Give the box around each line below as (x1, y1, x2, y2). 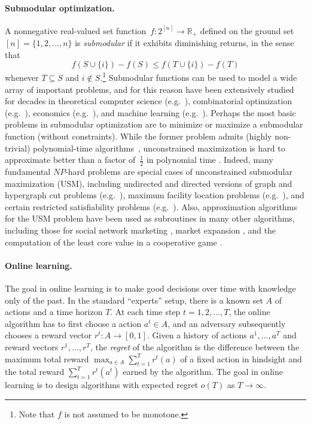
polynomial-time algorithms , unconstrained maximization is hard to (33, 141, 285, 154)
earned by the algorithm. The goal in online (123, 365, 283, 378)
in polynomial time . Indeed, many (146, 153, 273, 166)
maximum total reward (5, 352, 89, 365)
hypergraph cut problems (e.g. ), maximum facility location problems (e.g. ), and (5, 189, 304, 201)
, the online (228, 305, 270, 318)
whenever (5, 71, 39, 84)
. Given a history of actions (147, 329, 247, 341)
